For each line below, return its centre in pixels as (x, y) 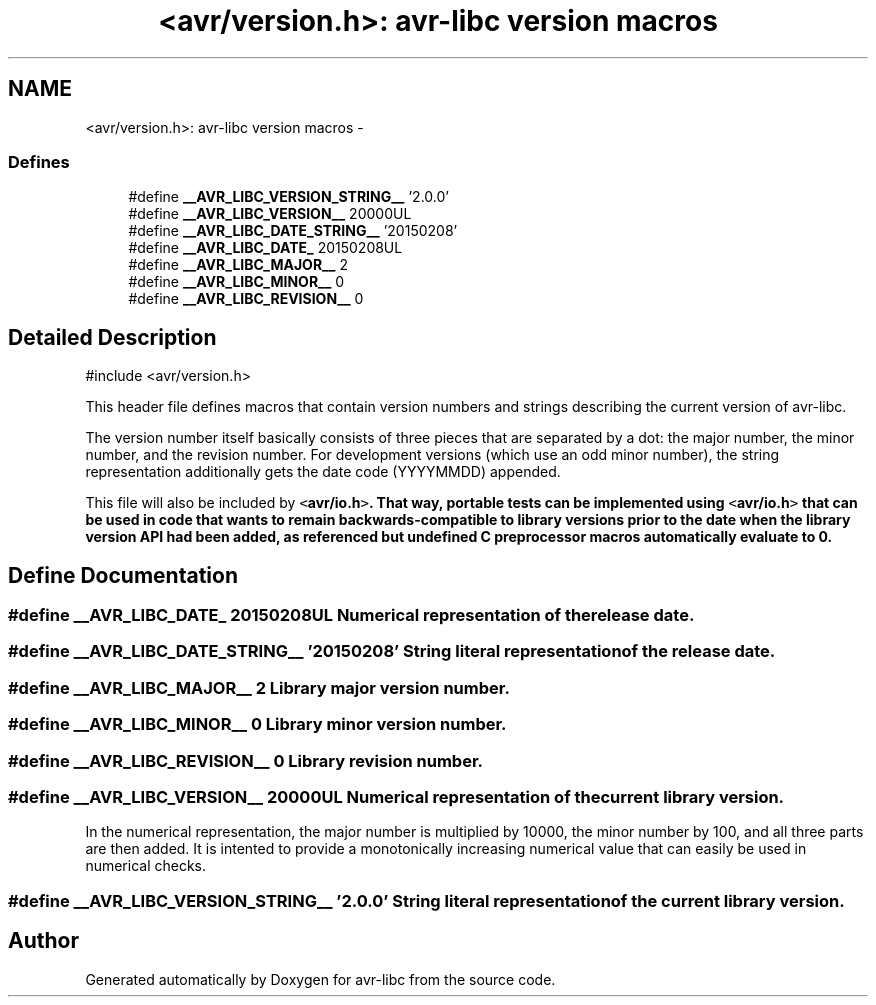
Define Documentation (123, 575)
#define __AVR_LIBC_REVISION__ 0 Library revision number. (246, 760)
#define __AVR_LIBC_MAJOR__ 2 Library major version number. (259, 687)
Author (43, 941)
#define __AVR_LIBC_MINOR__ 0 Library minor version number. (257, 724)
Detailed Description (112, 337)
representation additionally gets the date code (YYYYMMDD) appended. (323, 472)
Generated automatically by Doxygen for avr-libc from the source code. (320, 979)
